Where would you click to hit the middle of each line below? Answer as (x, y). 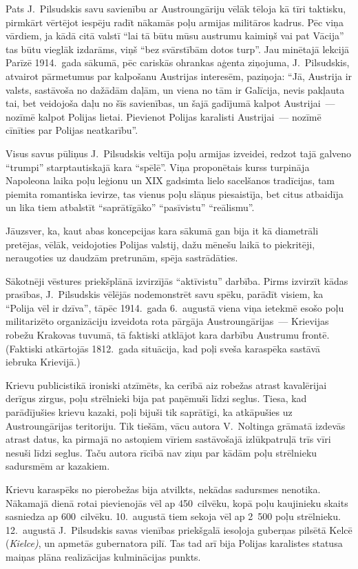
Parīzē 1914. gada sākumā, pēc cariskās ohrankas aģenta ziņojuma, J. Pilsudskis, (178, 62)
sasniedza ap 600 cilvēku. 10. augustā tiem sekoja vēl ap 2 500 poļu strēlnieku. (173, 516)
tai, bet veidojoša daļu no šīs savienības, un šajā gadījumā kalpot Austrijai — (170, 103)
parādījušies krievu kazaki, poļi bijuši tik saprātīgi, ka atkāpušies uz (149, 412)
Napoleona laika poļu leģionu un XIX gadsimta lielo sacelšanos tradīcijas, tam (170, 180)
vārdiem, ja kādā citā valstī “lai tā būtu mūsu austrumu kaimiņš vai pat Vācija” (175, 36)
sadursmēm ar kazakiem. (58, 466)
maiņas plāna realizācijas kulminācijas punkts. (103, 556)
